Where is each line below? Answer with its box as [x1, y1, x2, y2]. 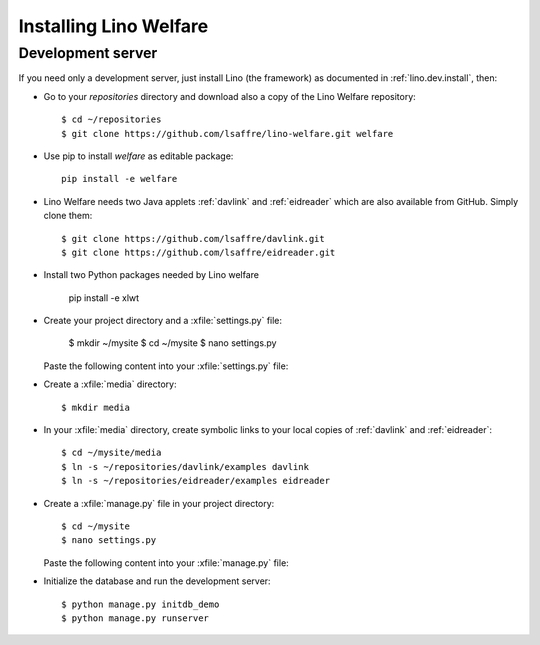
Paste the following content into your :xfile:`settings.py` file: [43, 360, 289, 372]
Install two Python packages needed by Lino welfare [43, 269, 260, 281]
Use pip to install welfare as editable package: [43, 150, 234, 162]
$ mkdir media [61, 401, 130, 413]
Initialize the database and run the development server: [43, 575, 271, 587]
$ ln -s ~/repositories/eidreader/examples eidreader [61, 475, 330, 487]
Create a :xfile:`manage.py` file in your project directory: [43, 497, 275, 509]
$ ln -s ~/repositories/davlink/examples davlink [61, 461, 310, 472]
